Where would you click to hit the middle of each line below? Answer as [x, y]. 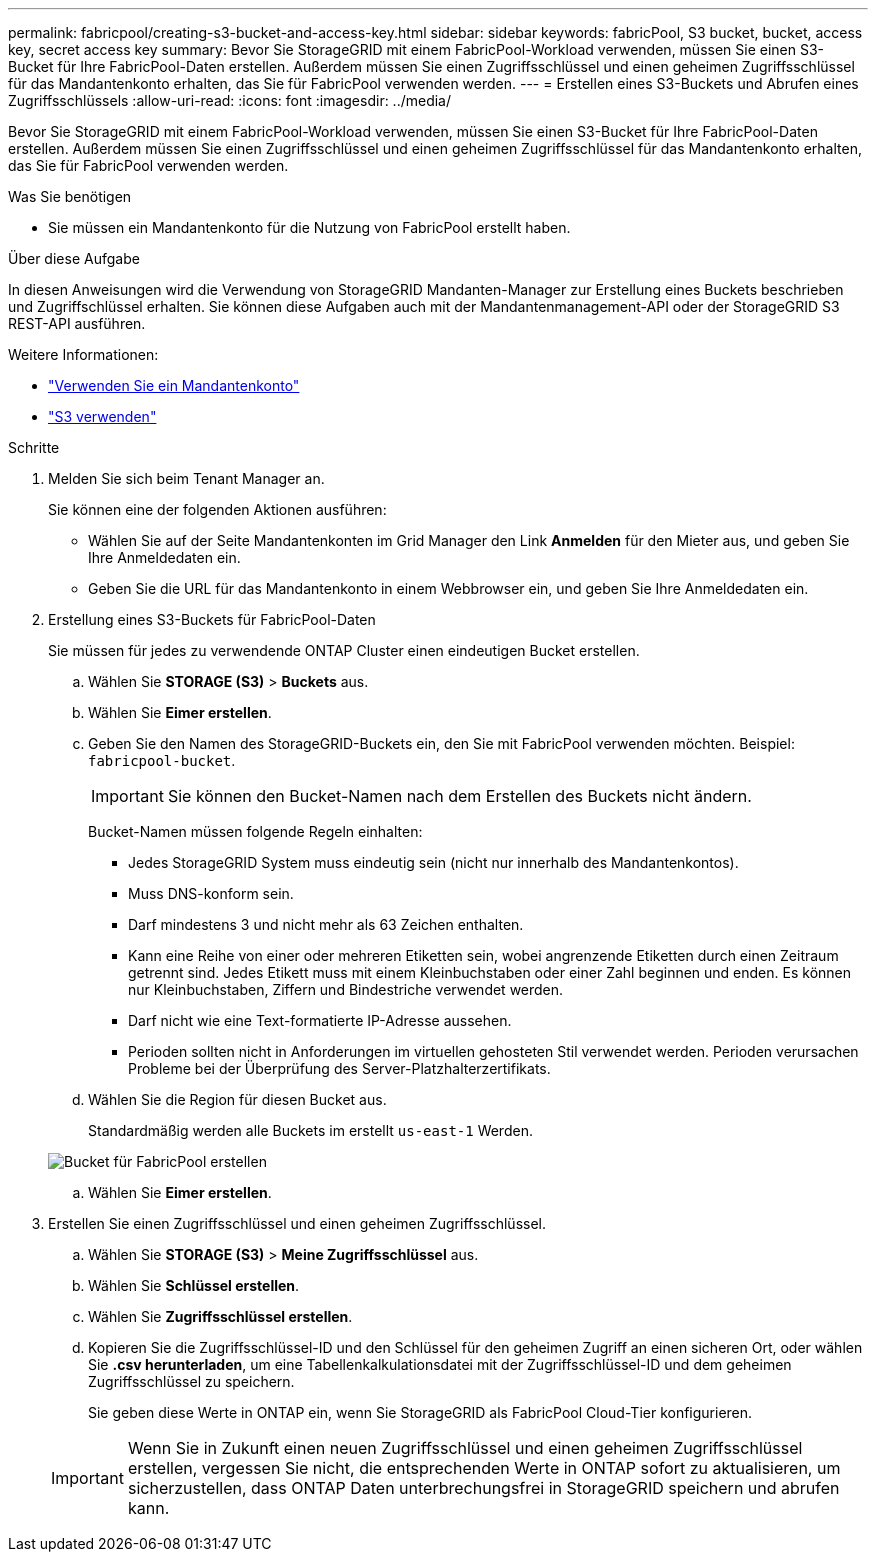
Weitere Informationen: [83, 354]
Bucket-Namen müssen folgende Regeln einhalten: [255, 831]
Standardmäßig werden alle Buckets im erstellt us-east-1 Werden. [310, 1130]
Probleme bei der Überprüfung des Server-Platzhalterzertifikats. [339, 1068]
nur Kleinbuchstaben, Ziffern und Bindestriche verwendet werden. [346, 989]
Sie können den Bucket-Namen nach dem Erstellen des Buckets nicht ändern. [459, 796]
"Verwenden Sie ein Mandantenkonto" [174, 385]
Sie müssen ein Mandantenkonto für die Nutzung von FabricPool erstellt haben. [309, 227]
